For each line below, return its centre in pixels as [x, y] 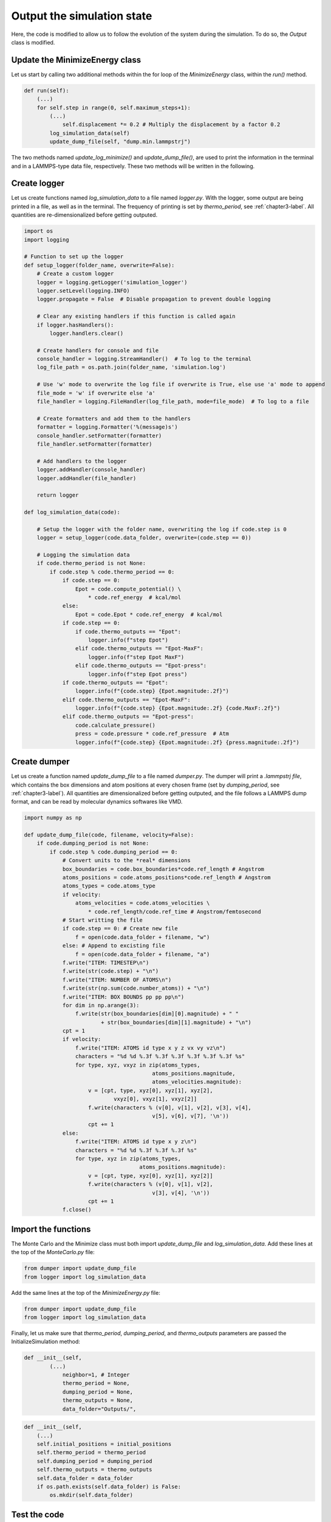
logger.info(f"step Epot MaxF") [136, 657]
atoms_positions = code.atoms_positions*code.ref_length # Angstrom [166, 878]
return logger [58, 495]
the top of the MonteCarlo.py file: [53, 1252]
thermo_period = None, [96, 1383]
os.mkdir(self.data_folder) [91, 1495]
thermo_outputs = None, [98, 1401]
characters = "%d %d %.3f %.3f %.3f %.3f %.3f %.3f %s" [160, 1057]
